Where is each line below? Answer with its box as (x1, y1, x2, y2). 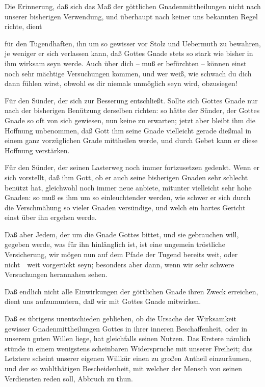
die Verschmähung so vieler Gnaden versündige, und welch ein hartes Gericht (5, 202, 246, 212)
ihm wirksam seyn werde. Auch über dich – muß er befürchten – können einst (5, 58, 247, 68)
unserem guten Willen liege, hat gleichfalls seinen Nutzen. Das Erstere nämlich (5, 333, 251, 344)
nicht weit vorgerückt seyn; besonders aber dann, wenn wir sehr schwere (5, 259, 234, 269)
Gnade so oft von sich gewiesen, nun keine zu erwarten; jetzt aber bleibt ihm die (5, 115, 255, 125)
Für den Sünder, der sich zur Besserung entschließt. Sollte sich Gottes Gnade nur (5, 95, 258, 105)
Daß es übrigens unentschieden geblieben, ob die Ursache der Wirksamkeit (5, 313, 236, 324)
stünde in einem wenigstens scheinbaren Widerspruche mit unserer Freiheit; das (5, 343, 253, 353)
